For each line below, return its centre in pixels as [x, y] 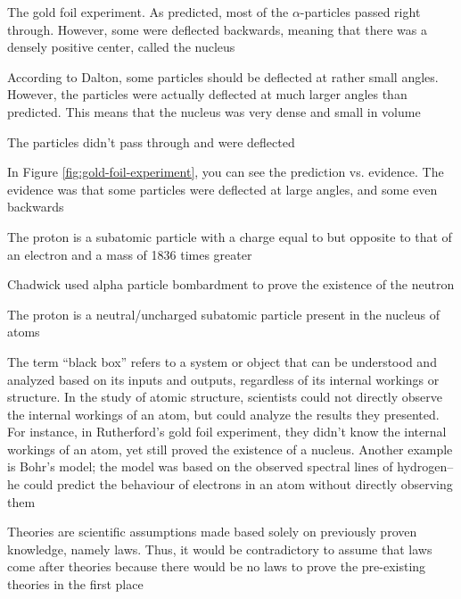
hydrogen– [425, 466]
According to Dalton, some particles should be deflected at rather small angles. [223, 76]
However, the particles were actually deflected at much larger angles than [207, 94]
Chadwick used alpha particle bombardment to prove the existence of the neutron [231, 284]
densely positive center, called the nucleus [121, 47]
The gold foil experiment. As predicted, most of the [148, 12]
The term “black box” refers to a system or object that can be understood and [222, 361]
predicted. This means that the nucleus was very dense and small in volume [214, 111]
